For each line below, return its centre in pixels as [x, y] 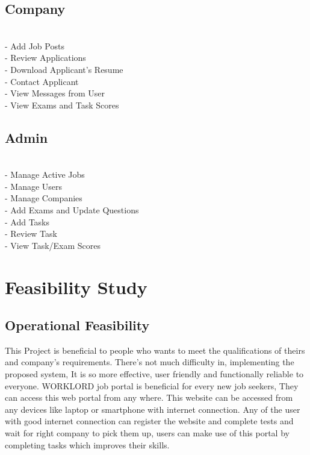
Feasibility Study [76, 287]
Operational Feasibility [77, 325]
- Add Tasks [27, 221]
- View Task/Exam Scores [53, 245]
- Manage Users [34, 186]
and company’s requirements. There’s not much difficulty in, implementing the [150, 362]
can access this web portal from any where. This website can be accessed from [149, 397]
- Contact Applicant [42, 81]
